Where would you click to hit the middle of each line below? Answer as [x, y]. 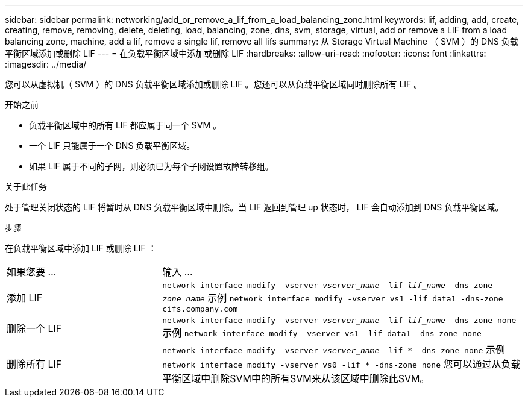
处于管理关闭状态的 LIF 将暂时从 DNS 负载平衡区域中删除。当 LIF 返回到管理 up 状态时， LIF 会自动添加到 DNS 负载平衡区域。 [254, 207]
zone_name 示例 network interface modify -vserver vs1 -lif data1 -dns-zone [333, 298]
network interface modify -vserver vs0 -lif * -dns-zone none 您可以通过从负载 [341, 364]
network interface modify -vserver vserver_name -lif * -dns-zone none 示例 [334, 350]
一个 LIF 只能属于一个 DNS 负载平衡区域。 [112, 146]
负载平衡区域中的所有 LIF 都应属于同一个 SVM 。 [125, 125]
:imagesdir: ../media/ [46, 64]
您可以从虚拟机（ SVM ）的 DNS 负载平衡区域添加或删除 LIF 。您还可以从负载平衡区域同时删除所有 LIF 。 [214, 84]
